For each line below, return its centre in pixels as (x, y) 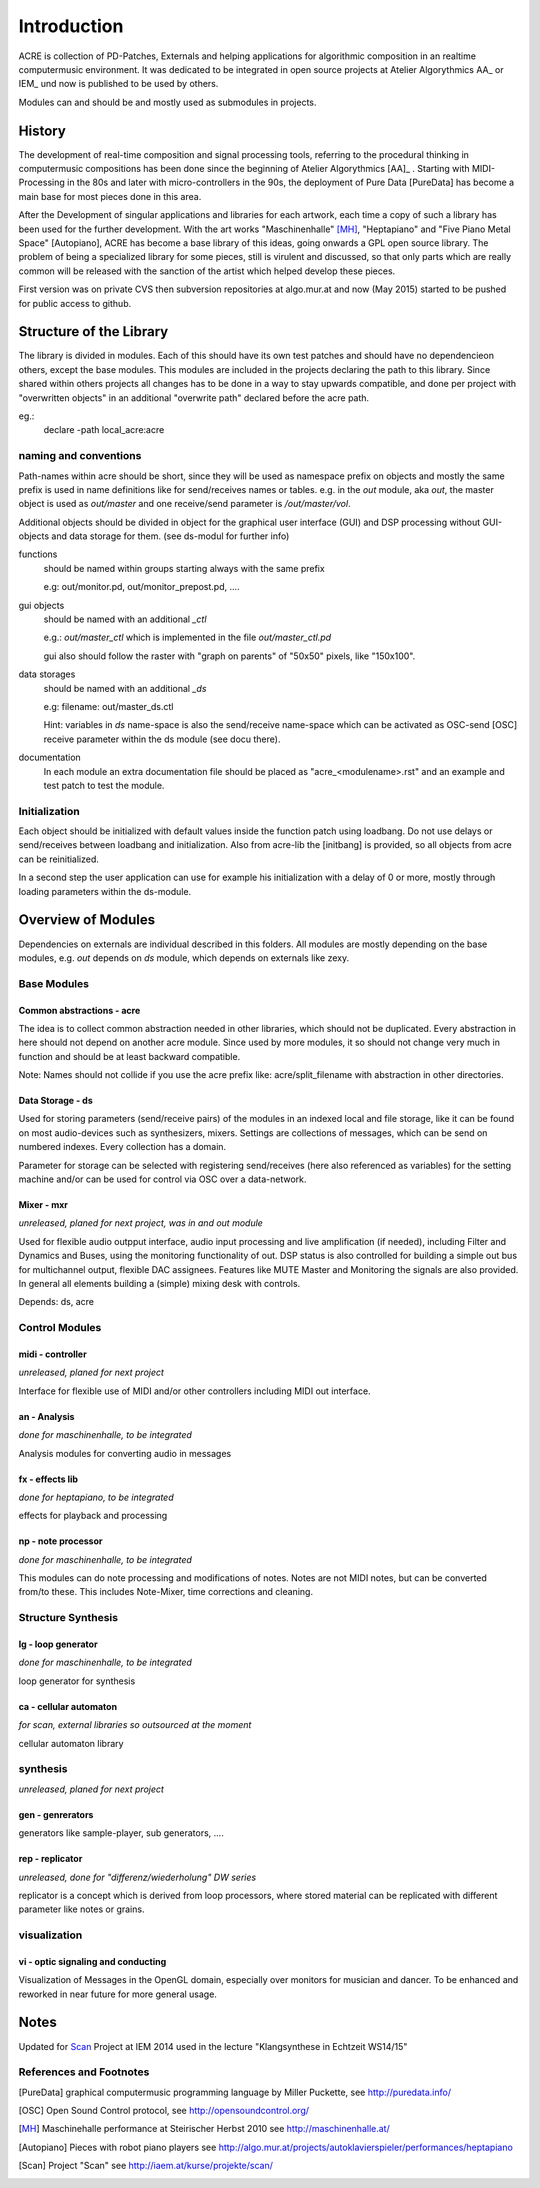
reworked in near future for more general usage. (117, 1994)
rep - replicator (50, 1859)
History (42, 130)
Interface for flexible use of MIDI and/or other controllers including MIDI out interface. (194, 1391)
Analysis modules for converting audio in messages (125, 1453)
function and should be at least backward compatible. (129, 1056)
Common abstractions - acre (79, 1010)
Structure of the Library (93, 331)
